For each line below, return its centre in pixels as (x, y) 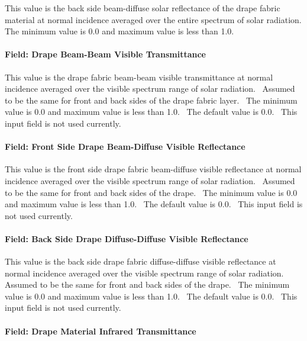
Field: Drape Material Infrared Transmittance (101, 331)
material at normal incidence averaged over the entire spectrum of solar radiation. (153, 19)
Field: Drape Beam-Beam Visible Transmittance (105, 54)
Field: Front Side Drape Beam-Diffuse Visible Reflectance (125, 147)
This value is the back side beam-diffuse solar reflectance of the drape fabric (143, 8)
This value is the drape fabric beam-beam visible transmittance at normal (139, 77)
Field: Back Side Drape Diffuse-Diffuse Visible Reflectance (127, 238)
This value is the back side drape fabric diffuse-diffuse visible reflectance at (140, 261)
